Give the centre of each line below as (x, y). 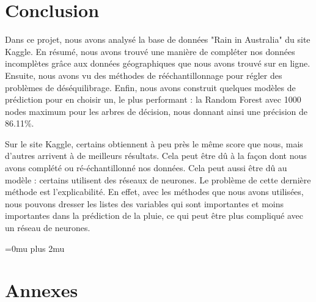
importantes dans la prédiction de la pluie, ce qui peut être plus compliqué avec (154, 215)
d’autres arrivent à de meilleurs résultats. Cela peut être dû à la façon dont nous (156, 156)
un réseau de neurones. (48, 228)
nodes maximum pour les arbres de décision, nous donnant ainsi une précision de (156, 111)
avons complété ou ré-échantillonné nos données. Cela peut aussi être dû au (146, 168)
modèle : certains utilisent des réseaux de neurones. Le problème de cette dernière (158, 179)
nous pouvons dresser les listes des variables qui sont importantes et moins (145, 203)
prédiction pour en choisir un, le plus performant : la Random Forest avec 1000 (153, 99)
